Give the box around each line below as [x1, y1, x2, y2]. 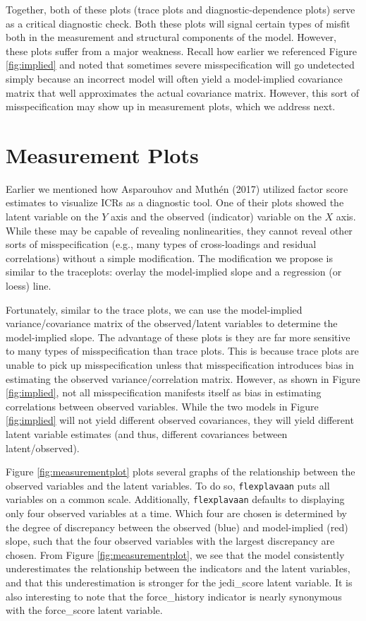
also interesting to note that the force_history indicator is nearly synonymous [6, 589, 342, 603]
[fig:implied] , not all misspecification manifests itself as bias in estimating [6, 385, 322, 400]
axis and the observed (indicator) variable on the [110, 209, 322, 224]
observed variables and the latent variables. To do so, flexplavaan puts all [6, 478, 330, 492]
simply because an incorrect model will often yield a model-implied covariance [6, 71, 343, 85]
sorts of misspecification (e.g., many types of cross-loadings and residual [6, 237, 317, 252]
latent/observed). [6, 440, 80, 455]
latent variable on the [6, 209, 99, 224]
